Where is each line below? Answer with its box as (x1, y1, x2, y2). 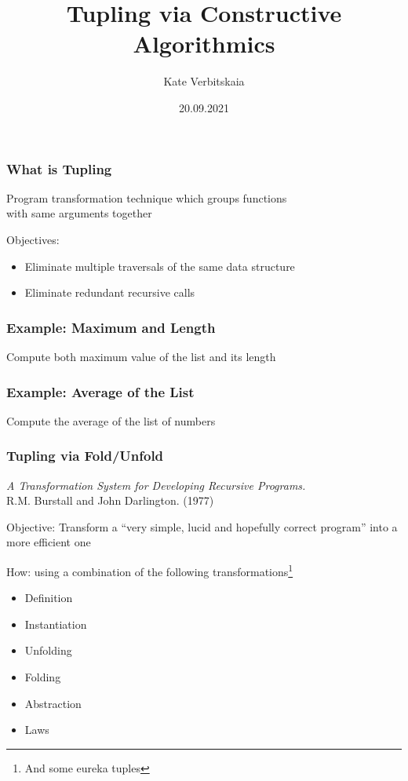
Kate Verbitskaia (163, 73, 245, 89)
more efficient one (6, 534, 91, 550)
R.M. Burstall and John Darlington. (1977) (6, 492, 214, 509)
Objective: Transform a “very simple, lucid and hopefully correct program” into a (6, 518, 398, 535)
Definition (24, 589, 73, 606)
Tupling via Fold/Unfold (6, 446, 164, 465)
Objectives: (6, 231, 60, 247)
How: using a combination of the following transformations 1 (6, 560, 293, 579)
